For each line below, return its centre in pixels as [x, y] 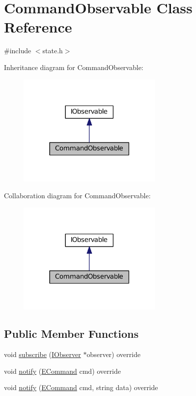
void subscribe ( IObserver [42, 354]
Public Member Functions [71, 334]
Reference [38, 27]
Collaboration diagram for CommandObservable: [77, 195]
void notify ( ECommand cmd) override [62, 371]
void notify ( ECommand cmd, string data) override [81, 387]
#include [18, 51]
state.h [53, 51]
